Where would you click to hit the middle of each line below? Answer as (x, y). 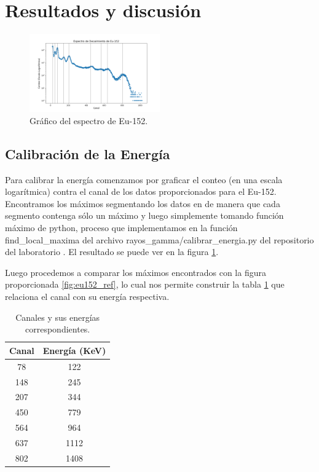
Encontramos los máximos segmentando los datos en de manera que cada (143, 203)
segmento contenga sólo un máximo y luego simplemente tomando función (144, 215)
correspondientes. (58, 329)
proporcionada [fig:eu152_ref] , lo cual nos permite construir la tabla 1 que (145, 284)
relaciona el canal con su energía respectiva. (87, 297)
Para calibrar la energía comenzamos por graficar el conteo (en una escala (144, 179)
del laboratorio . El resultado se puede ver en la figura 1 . (112, 252)
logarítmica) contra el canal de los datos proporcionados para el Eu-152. (141, 191)
